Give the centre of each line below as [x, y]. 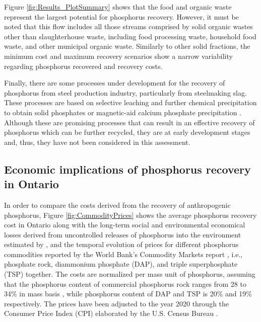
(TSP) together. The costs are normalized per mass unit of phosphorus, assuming [130, 274]
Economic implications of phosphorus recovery [127, 169]
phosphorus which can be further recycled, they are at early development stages [127, 132]
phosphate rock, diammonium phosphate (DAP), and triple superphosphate [121, 264]
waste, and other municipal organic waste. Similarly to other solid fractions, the [127, 46]
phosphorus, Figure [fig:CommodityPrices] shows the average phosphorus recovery [130, 215]
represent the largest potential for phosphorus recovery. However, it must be [121, 16]
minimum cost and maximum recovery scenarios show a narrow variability [118, 56]
